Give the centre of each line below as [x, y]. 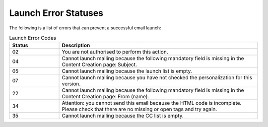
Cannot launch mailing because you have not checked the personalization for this [157, 78]
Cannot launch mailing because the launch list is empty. [127, 71]
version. [71, 84]
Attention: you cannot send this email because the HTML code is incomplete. [152, 103]
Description [76, 46]
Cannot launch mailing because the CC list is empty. [123, 116]
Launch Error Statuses [56, 13]
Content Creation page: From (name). [105, 97]
